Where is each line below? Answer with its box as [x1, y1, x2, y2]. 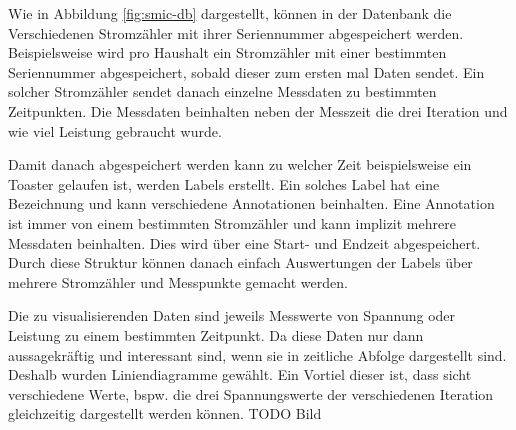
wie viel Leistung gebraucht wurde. [8, 120, 222, 141]
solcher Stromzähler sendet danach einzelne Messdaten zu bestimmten [8, 81, 437, 102]
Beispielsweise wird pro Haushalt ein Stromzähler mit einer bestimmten [8, 42, 447, 63]
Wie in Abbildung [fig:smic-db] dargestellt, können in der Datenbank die [8, 3, 452, 23]
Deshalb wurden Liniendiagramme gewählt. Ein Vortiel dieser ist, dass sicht [8, 364, 472, 385]
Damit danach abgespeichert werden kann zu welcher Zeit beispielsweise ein [8, 154, 472, 175]
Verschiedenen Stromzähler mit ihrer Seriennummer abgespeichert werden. [8, 22, 464, 43]
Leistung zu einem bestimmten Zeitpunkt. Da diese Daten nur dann [8, 324, 424, 345]
